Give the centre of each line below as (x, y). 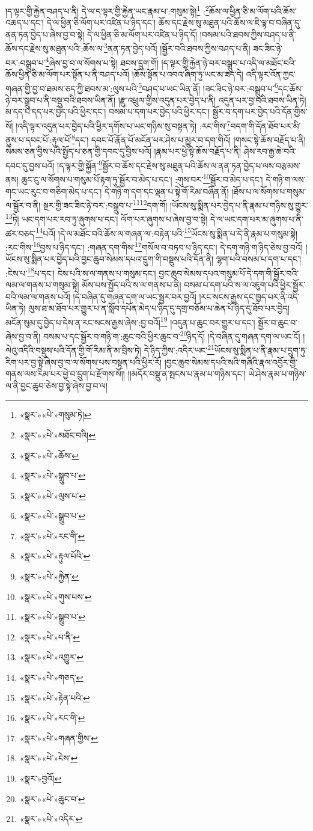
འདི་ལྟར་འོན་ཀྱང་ (271, 74)
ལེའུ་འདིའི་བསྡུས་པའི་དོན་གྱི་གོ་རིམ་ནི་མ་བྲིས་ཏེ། (73, 350)
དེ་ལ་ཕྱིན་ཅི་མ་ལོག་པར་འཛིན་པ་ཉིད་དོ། (142, 34)
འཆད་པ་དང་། (25, 23)
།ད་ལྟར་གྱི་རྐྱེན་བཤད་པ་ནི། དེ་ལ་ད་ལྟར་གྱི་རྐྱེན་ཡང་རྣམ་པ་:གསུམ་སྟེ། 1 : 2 (107, 10)
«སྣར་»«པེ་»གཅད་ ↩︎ (51, 677)
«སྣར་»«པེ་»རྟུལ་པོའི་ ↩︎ (55, 556)
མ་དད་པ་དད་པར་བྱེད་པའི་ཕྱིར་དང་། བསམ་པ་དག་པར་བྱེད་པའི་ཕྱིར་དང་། (108, 112)
